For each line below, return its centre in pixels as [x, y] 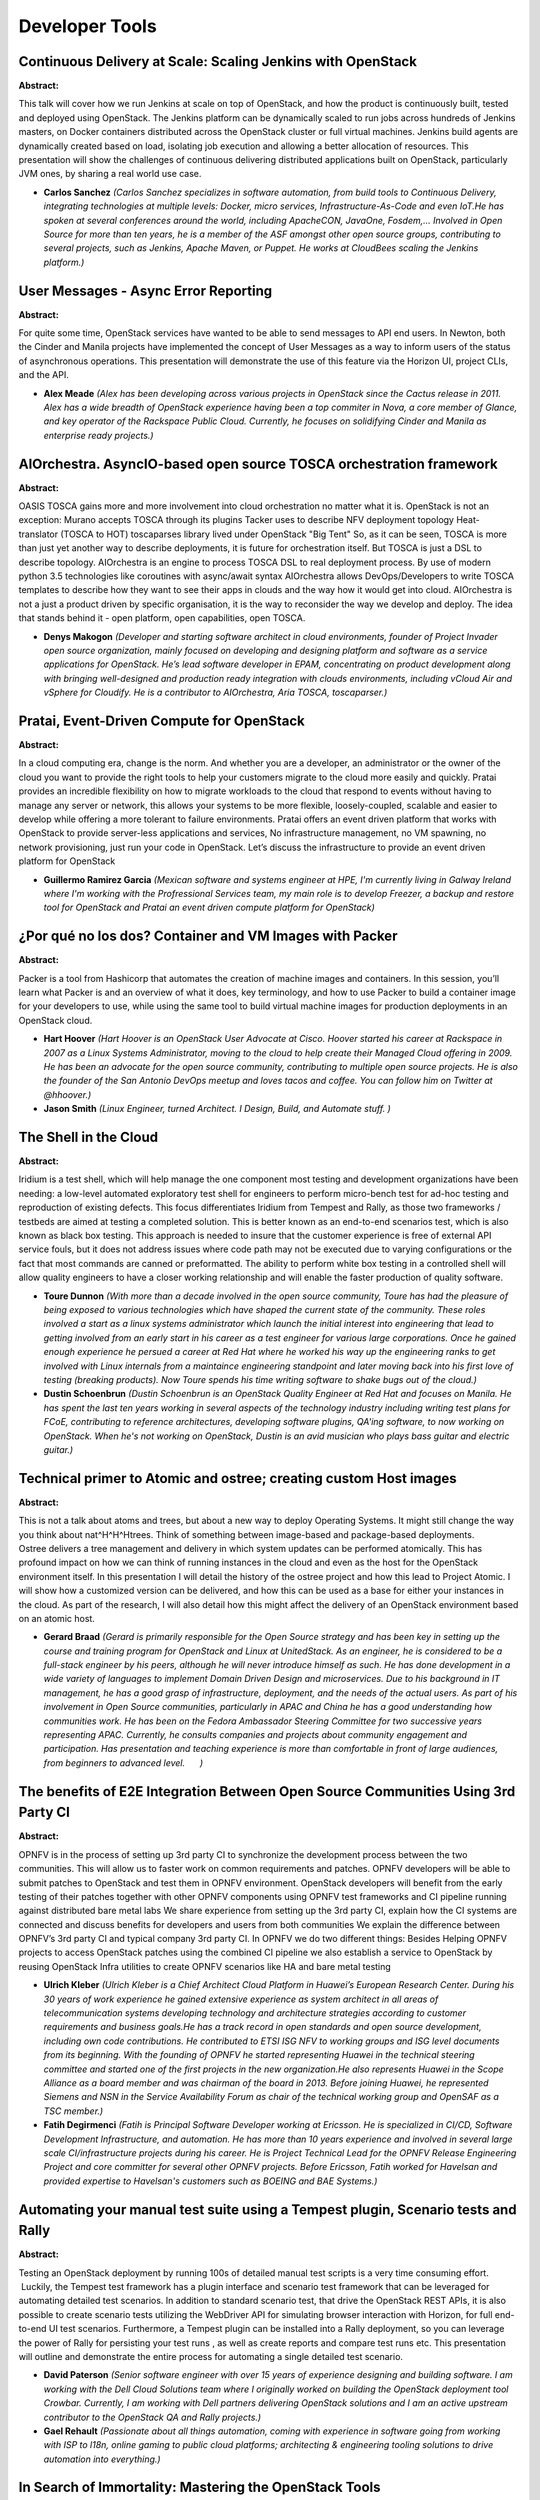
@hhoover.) [67, 1094]
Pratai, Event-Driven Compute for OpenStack [161, 720]
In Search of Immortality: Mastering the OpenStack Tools [199, 2487]
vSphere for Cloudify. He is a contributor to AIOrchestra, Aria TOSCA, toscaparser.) [215, 692]
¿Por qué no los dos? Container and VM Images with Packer [208, 936]
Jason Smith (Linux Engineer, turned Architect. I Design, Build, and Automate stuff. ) [217, 1109]
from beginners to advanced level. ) [123, 1762]
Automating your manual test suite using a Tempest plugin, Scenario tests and [267, 2209]
